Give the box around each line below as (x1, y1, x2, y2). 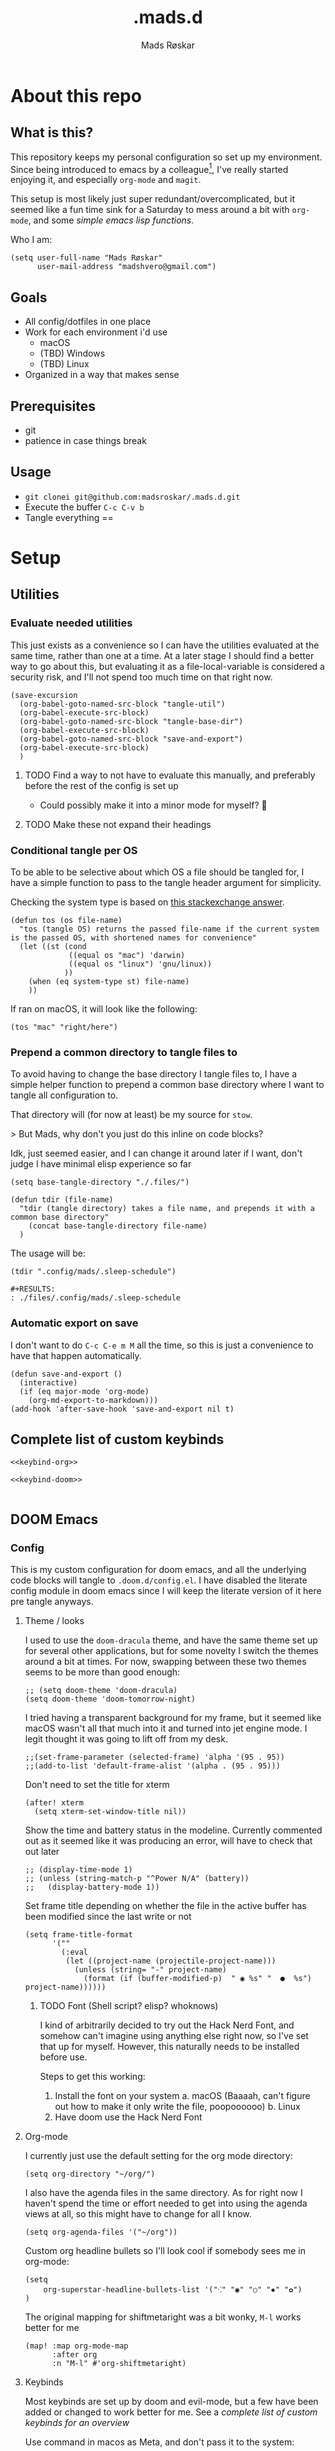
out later (24, 1846, 60, 1858)
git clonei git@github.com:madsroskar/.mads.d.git (24, 492, 241, 502)
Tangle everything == (24, 511, 114, 523)
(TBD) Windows (39, 347, 106, 360)
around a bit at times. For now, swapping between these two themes (24, 1656, 307, 1668)
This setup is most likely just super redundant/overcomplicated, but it (10, 193, 296, 205)
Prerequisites (10, 397, 96, 415)
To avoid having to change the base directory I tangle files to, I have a (10, 1068, 297, 1080)
